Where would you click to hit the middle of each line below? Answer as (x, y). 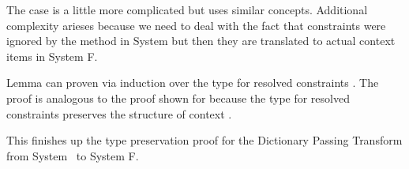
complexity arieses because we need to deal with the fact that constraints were (196, 25)
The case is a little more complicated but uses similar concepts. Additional (187, 9)
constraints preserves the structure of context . (119, 113)
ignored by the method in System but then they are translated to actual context (201, 41)
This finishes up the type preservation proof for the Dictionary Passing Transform (204, 140)
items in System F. (52, 56)
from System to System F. (73, 155)
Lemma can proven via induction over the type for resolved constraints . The (193, 83)
